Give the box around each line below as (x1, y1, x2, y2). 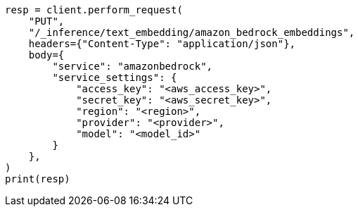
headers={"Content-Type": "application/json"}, (28, 38, 296, 49)
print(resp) (5, 173, 70, 185)
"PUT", (28, 15, 65, 27)
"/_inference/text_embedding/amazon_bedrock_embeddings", (28, 27, 355, 38)
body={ (28, 49, 65, 61)
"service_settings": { (52, 72, 177, 83)
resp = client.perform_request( (5, 4, 183, 15)
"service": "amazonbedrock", (52, 61, 213, 72)
